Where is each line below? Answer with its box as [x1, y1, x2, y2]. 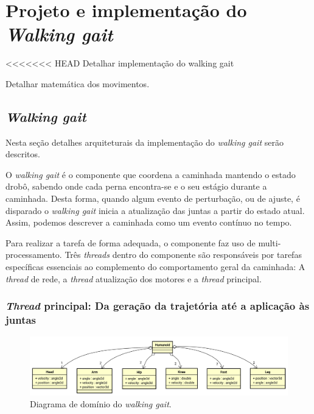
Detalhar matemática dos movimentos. [5, 77, 150, 90]
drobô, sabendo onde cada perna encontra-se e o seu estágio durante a [5, 180, 267, 193]
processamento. [5, 248, 62, 261]
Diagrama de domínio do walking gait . [30, 398, 172, 410]
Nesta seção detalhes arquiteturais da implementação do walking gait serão [5, 135, 284, 148]
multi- [258, 236, 281, 249]
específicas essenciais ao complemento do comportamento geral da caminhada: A [5, 260, 305, 273]
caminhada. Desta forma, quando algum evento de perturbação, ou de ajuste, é [5, 192, 300, 205]
